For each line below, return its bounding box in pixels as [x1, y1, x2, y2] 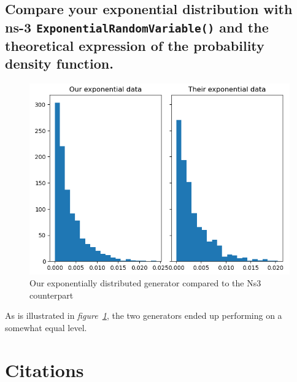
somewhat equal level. [5, 321, 87, 334]
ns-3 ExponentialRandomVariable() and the [5, 17, 269, 36]
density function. [5, 54, 114, 73]
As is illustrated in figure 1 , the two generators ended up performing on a [5, 309, 282, 322]
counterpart [29, 288, 74, 301]
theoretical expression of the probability [5, 36, 264, 55]
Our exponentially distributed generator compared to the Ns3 [29, 277, 261, 289]
